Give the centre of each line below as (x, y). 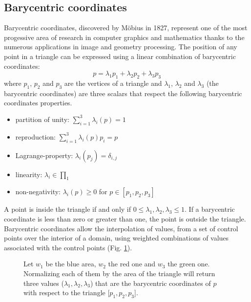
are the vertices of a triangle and (113, 83)
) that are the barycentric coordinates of (150, 283)
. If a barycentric (210, 209)
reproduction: (35, 136)
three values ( (44, 283)
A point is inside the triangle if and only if (68, 209)
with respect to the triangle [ (67, 292)
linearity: (29, 174)
